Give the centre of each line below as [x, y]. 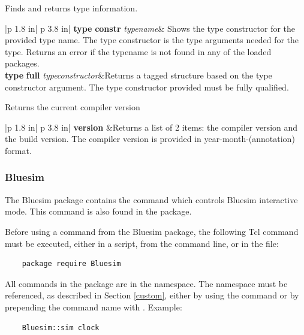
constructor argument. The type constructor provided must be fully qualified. [147, 87]
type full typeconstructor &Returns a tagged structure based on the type [139, 75]
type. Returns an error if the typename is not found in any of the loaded [138, 51]
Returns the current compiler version [73, 107]
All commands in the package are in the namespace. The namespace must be [146, 283]
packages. [22, 63]
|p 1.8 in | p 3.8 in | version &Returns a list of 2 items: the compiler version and [151, 127]
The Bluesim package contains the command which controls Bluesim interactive [151, 199]
